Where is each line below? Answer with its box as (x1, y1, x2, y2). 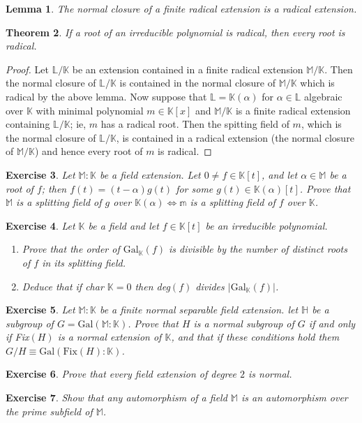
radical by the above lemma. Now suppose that (6, 89, 207, 103)
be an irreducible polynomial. (205, 218, 328, 232)
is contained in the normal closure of (119, 75, 276, 90)
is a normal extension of (57, 329, 162, 344)
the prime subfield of (6, 403, 93, 418)
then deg (135, 279, 170, 293)
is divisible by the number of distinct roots (169, 242, 347, 256)
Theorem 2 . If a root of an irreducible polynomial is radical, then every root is (6, 24, 345, 39)
